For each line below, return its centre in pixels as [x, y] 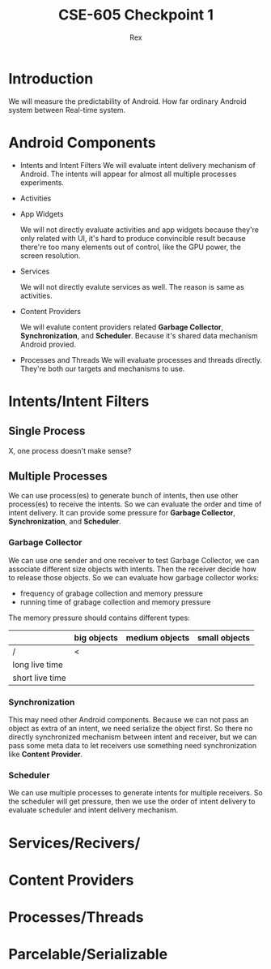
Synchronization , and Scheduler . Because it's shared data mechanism [139, 335]
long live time [38, 665]
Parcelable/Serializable [88, 954]
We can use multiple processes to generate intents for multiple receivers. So [135, 793]
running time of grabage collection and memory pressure [115, 601]
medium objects [158, 637]
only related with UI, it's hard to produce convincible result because [133, 238]
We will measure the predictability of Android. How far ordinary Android [127, 101]
